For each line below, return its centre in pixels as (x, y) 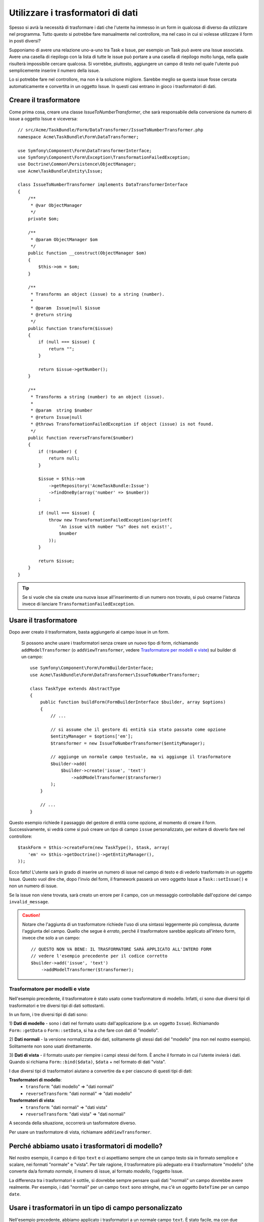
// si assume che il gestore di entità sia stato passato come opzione (138, 729)
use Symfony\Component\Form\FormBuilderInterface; (92, 668)
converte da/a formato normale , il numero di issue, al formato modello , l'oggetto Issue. (96, 1171)
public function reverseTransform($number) (81, 438)
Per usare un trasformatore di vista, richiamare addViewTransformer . (80, 1132)
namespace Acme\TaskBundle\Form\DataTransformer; (78, 137)
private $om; (43, 219)
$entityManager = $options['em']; (92, 736)
